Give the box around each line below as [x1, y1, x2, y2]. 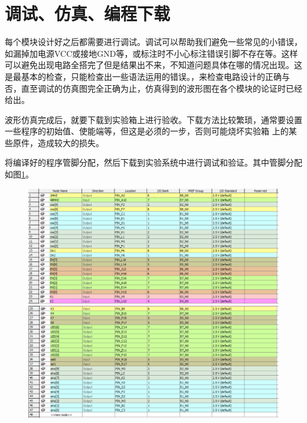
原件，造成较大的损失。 [12, 136, 104, 148]
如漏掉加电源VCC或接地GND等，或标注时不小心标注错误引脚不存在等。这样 [5, 47, 298, 59]
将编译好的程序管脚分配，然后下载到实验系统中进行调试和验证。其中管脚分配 [5, 156, 302, 169]
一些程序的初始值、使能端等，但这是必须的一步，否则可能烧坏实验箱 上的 [5, 125, 289, 137]
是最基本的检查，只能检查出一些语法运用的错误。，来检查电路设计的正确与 [5, 70, 290, 82]
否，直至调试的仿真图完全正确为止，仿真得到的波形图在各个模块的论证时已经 [5, 82, 302, 94]
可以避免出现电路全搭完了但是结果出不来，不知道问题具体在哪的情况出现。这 [5, 59, 302, 71]
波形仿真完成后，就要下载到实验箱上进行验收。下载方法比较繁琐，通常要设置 [5, 113, 302, 125]
